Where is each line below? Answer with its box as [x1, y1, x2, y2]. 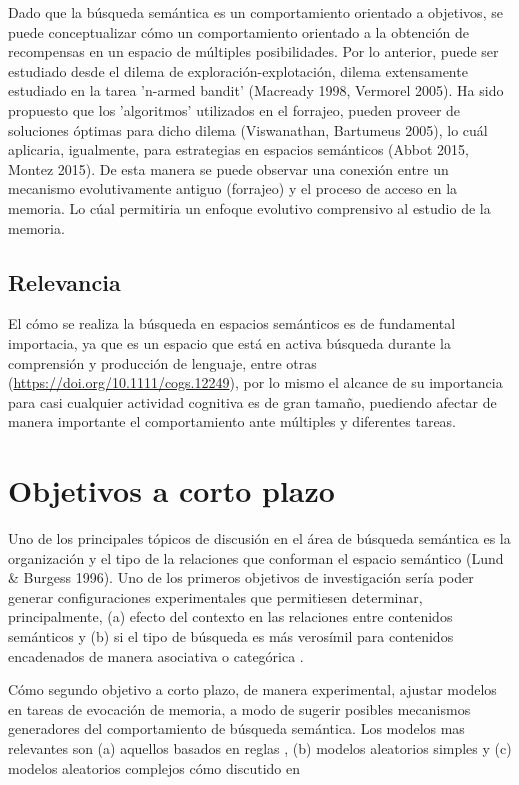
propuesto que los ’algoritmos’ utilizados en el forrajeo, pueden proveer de [8, 99, 461, 120]
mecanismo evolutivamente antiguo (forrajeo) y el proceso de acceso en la [8, 178, 458, 199]
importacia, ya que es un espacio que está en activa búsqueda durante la [8, 332, 451, 353]
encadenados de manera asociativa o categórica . [8, 645, 304, 666]
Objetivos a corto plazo [8, 470, 335, 511]
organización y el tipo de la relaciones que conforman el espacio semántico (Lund [8, 547, 504, 568]
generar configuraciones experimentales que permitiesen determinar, [8, 586, 423, 607]
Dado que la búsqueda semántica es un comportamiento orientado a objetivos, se [8, 2, 503, 22]
